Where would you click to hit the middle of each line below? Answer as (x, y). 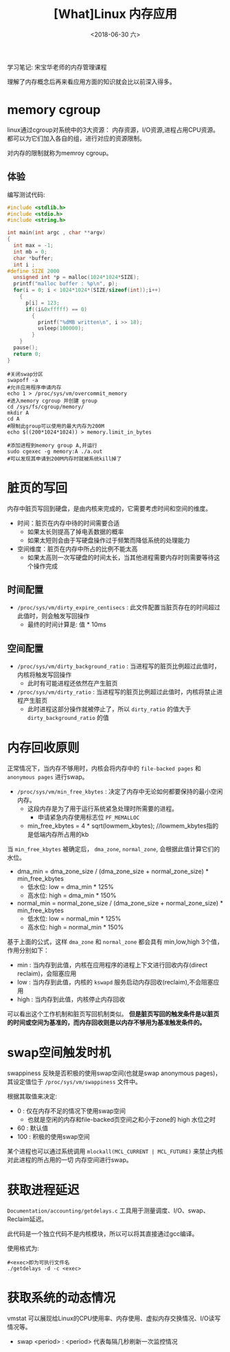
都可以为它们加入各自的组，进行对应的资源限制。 (76, 138)
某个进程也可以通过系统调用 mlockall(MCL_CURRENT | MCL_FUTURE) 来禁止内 (112, 1151)
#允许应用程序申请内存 (34, 387)
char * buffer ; (33, 258)
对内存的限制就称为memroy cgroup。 (60, 153)
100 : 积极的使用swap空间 (54, 1137)
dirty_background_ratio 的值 (68, 718)
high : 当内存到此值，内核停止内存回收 (71, 1000)
